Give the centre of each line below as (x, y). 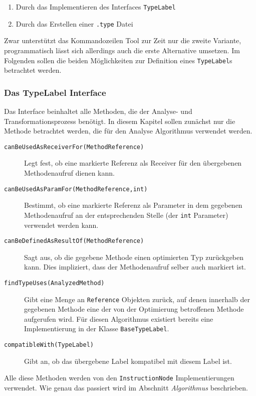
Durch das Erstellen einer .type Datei (74, 23)
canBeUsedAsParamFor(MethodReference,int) (76, 189)
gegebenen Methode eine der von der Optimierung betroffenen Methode (134, 309)
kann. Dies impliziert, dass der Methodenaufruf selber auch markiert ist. (135, 267)
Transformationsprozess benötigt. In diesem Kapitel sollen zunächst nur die (120, 121)
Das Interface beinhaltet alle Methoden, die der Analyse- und (98, 111)
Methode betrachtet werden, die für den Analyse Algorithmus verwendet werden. (128, 131)
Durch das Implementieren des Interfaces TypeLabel (96, 7)
